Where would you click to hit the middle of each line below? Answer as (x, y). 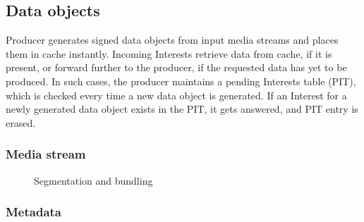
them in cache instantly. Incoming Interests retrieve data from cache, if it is (169, 53)
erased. (21, 122)
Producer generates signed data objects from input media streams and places (172, 40)
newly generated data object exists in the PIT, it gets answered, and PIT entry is (182, 109)
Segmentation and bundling (93, 180)
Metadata (34, 212)
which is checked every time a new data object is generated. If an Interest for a (176, 95)
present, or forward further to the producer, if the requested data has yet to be (176, 67)
